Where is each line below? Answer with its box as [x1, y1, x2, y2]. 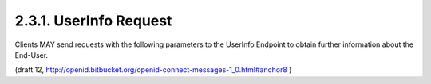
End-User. [14, 50, 49, 59]
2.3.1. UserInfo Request [14, 12, 172, 29]
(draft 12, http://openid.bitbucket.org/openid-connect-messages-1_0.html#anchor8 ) [14, 65, 292, 74]
